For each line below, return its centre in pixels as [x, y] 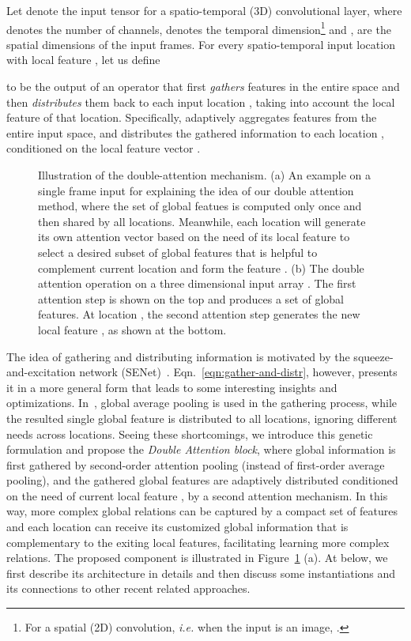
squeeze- [373, 356]
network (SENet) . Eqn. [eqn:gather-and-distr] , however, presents [238, 372]
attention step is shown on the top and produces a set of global [191, 298]
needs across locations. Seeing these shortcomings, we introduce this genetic [190, 434]
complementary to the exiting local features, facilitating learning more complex [198, 542]
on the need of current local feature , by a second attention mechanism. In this [197, 495]
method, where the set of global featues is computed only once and [200, 206]
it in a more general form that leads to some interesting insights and [172, 387]
